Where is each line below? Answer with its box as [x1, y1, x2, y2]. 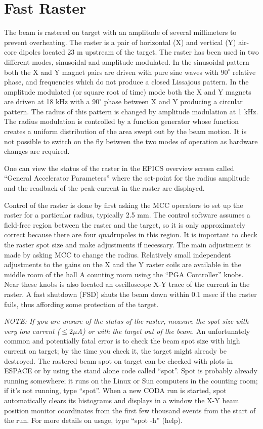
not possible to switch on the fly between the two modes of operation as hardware [4, 136, 258, 146]
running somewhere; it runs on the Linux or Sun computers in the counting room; [4, 375, 258, 385]
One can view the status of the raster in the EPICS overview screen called [4, 162, 234, 173]
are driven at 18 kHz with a [4, 96, 90, 107]
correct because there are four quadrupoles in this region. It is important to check [4, 229, 257, 240]
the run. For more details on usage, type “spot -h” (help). [4, 415, 183, 425]
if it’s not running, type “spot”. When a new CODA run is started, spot [4, 385, 227, 396]
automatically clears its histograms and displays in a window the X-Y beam [4, 395, 239, 405]
